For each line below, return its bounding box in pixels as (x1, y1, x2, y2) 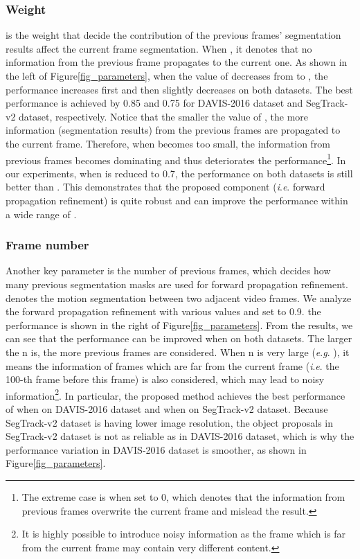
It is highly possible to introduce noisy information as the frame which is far (21, 526, 346, 541)
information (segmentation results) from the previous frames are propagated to (6, 123, 341, 137)
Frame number (6, 236, 89, 254)
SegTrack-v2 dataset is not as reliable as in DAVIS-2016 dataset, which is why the (6, 429, 354, 443)
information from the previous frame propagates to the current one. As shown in (6, 55, 348, 69)
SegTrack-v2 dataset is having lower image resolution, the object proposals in (6, 415, 334, 429)
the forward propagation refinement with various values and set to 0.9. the (6, 304, 321, 319)
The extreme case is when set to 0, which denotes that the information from (21, 489, 345, 504)
